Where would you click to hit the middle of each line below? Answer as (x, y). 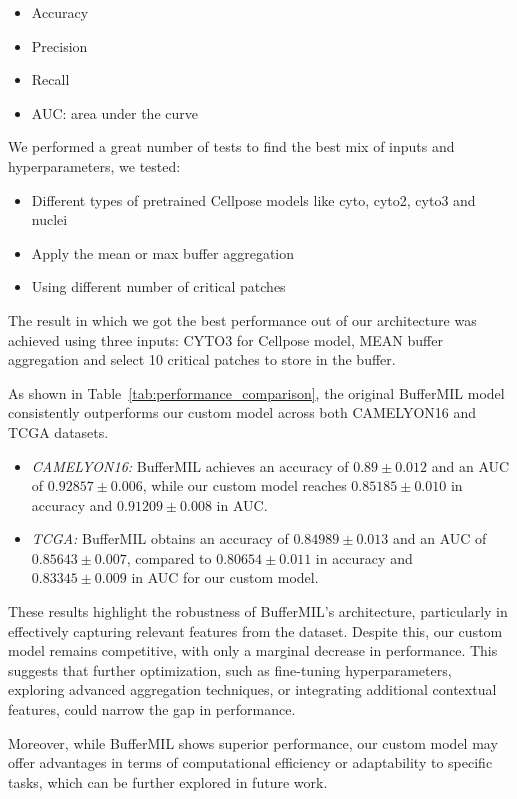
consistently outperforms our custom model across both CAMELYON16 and (242, 412)
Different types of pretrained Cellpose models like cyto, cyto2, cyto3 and (253, 199)
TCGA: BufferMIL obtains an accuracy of (160, 538)
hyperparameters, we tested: (94, 165)
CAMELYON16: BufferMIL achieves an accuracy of (190, 465)
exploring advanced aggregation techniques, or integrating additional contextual (252, 689)
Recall (50, 79)
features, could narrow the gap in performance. (152, 709)
